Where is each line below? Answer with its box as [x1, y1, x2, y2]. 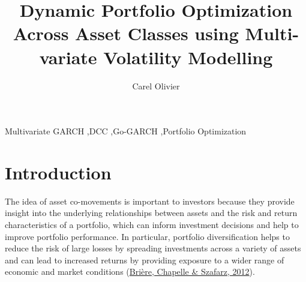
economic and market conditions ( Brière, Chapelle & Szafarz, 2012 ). [5, 265, 255, 278]
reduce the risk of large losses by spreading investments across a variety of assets [5, 242, 301, 254]
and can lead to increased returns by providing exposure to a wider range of [5, 253, 284, 266]
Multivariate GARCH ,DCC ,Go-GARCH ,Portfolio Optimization [5, 125, 247, 137]
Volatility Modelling [103, 44, 273, 69]
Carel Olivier [132, 79, 180, 92]
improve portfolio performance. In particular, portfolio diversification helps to [5, 230, 290, 242]
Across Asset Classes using [13, 21, 239, 46]
